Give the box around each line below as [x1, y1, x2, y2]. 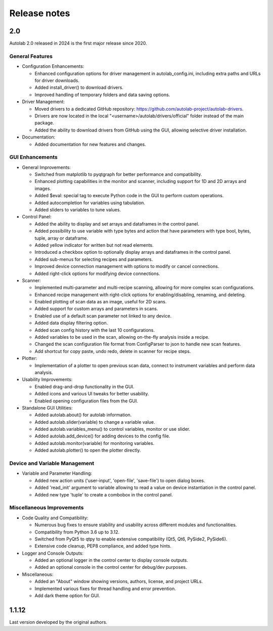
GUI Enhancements [9, 154, 58, 161]
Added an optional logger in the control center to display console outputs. [34, 557, 188, 563]
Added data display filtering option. [34, 320, 108, 326]
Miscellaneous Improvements [9, 504, 84, 511]
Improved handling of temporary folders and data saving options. [34, 92, 170, 98]
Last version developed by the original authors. [9, 619, 108, 625]
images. [34, 185, 52, 192]
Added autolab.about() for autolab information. [34, 412, 132, 418]
